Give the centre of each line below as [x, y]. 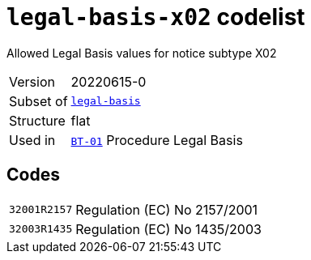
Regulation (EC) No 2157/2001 [167, 209]
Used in [32, 140]
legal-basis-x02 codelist [156, 17]
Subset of [38, 101]
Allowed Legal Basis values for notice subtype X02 [142, 53]
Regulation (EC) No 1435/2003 [168, 229]
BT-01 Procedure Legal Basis [157, 140]
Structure [37, 120]
